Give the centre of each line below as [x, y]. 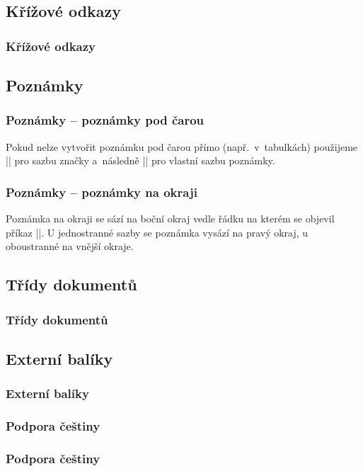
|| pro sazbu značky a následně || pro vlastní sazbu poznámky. [140, 160]
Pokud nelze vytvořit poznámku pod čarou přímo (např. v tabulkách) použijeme [182, 146]
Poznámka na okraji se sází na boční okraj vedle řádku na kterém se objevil [170, 219]
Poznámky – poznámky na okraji [102, 192]
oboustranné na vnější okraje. [70, 246]
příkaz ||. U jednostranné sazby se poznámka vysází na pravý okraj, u [157, 232]
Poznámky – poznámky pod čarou [105, 120]
